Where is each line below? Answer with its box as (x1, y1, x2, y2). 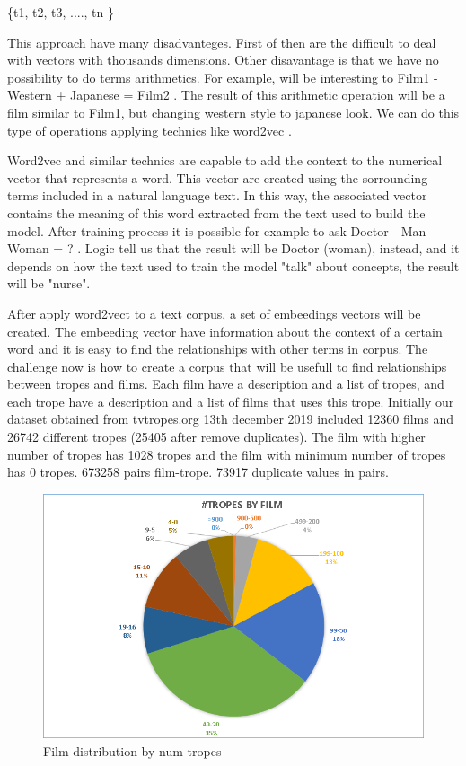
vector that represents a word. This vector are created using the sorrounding (7, 168, 428, 187)
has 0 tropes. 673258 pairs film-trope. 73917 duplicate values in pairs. (7, 462, 389, 481)
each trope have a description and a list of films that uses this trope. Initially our (7, 392, 454, 410)
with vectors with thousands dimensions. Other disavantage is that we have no (7, 50, 439, 69)
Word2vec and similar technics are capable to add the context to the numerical (7, 151, 443, 170)
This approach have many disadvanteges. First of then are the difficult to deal (7, 32, 436, 51)
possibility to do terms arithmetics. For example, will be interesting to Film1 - (7, 67, 438, 86)
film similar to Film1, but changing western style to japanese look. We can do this (7, 102, 460, 121)
